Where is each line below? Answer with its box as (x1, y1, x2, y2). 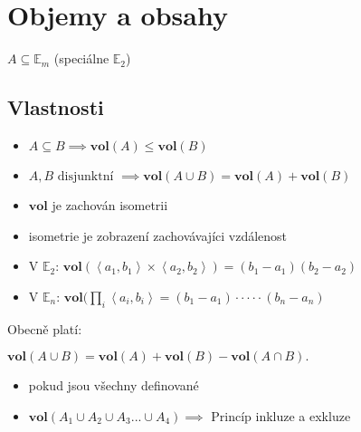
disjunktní (57, 169, 114, 183)
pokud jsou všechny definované (28, 376, 199, 395)
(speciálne (53, 49, 109, 68)
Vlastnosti (7, 93, 104, 121)
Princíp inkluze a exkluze (211, 406, 351, 425)
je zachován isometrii (52, 195, 168, 214)
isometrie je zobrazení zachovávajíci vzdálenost (28, 226, 288, 245)
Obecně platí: (7, 319, 82, 338)
